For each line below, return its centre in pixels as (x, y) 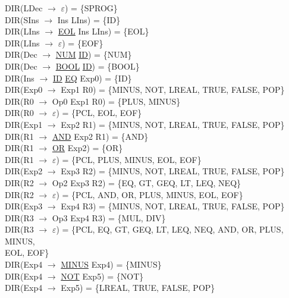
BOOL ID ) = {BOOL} (98, 66)
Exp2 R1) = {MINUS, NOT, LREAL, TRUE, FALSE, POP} (173, 124)
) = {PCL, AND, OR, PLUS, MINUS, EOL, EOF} (150, 194)
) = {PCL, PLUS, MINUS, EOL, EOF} (129, 159)
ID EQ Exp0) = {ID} (92, 78)
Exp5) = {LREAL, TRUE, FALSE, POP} (138, 288)
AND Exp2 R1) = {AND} (100, 136)
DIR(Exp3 (24, 206)
